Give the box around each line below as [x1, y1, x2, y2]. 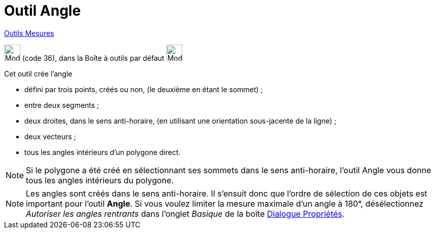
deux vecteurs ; [24, 132, 76, 141]
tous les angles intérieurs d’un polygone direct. [24, 147, 181, 157]
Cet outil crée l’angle [4, 69, 72, 78]
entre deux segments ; [24, 100, 99, 109]
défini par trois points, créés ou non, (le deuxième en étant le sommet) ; [24, 85, 263, 94]
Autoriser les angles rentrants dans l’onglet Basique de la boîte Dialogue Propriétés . [26, 208, 345, 219]
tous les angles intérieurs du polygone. [26, 175, 174, 185]
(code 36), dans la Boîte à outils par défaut [22, 53, 165, 62]
